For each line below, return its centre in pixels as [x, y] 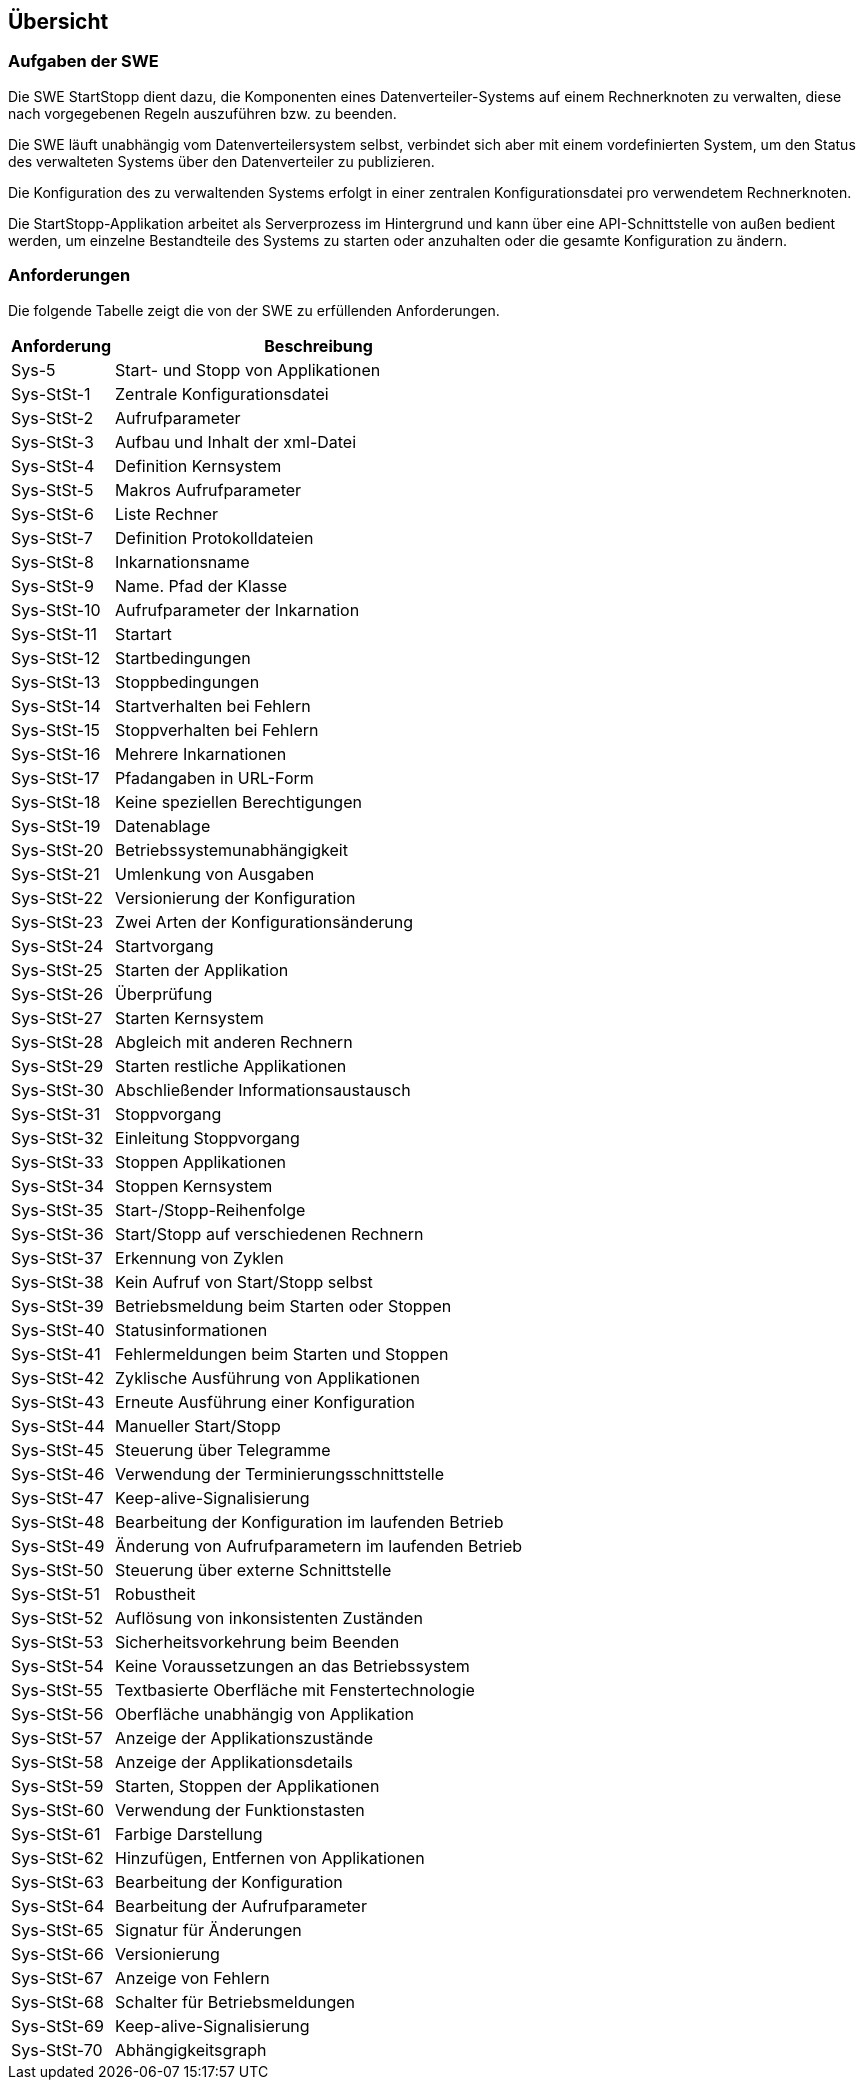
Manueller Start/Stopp [198, 1425]
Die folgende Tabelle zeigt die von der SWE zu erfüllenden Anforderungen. [254, 310]
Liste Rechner [167, 513]
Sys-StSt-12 [56, 657]
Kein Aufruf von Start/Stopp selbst [244, 1281]
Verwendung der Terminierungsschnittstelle [280, 1473]
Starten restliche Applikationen [231, 1065]
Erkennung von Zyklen [199, 1257]
